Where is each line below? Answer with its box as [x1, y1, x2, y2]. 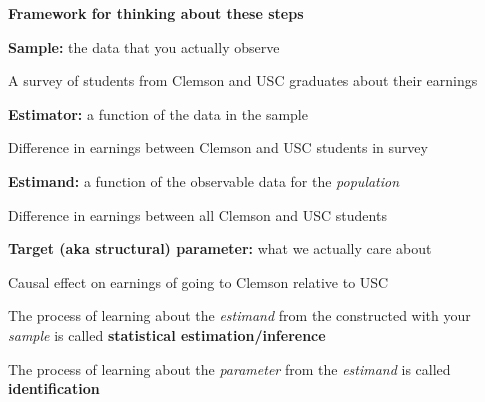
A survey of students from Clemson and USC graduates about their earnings [8, 70, 478, 91]
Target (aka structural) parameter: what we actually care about [8, 238, 432, 259]
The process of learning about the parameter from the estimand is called [8, 358, 451, 379]
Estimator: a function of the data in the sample [8, 103, 308, 124]
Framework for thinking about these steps [8, 3, 304, 23]
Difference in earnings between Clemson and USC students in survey [8, 137, 428, 158]
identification [8, 378, 100, 399]
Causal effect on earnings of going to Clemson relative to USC [8, 271, 389, 292]
